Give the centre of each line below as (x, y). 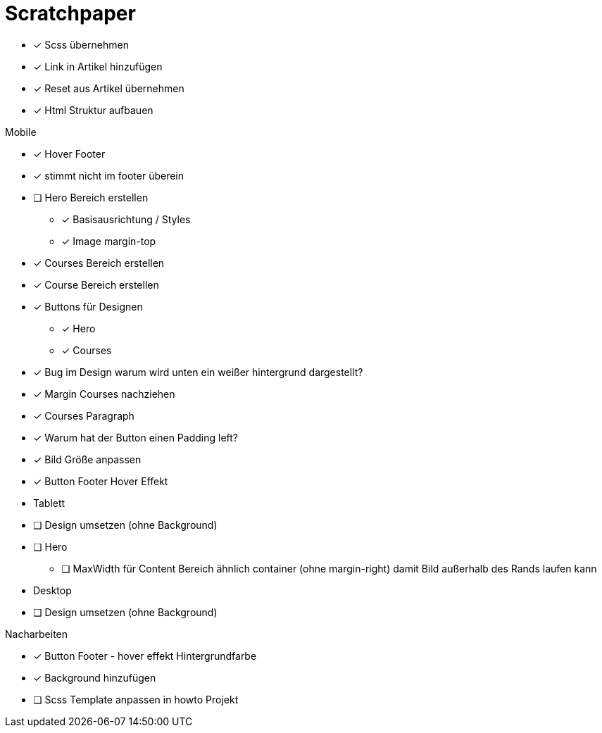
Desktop (52, 590)
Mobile (21, 132)
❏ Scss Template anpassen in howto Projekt (136, 699)
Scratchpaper (70, 13)
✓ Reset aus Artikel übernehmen (109, 88)
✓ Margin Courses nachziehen (104, 394)
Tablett (49, 503)
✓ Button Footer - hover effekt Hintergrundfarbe (145, 656)
